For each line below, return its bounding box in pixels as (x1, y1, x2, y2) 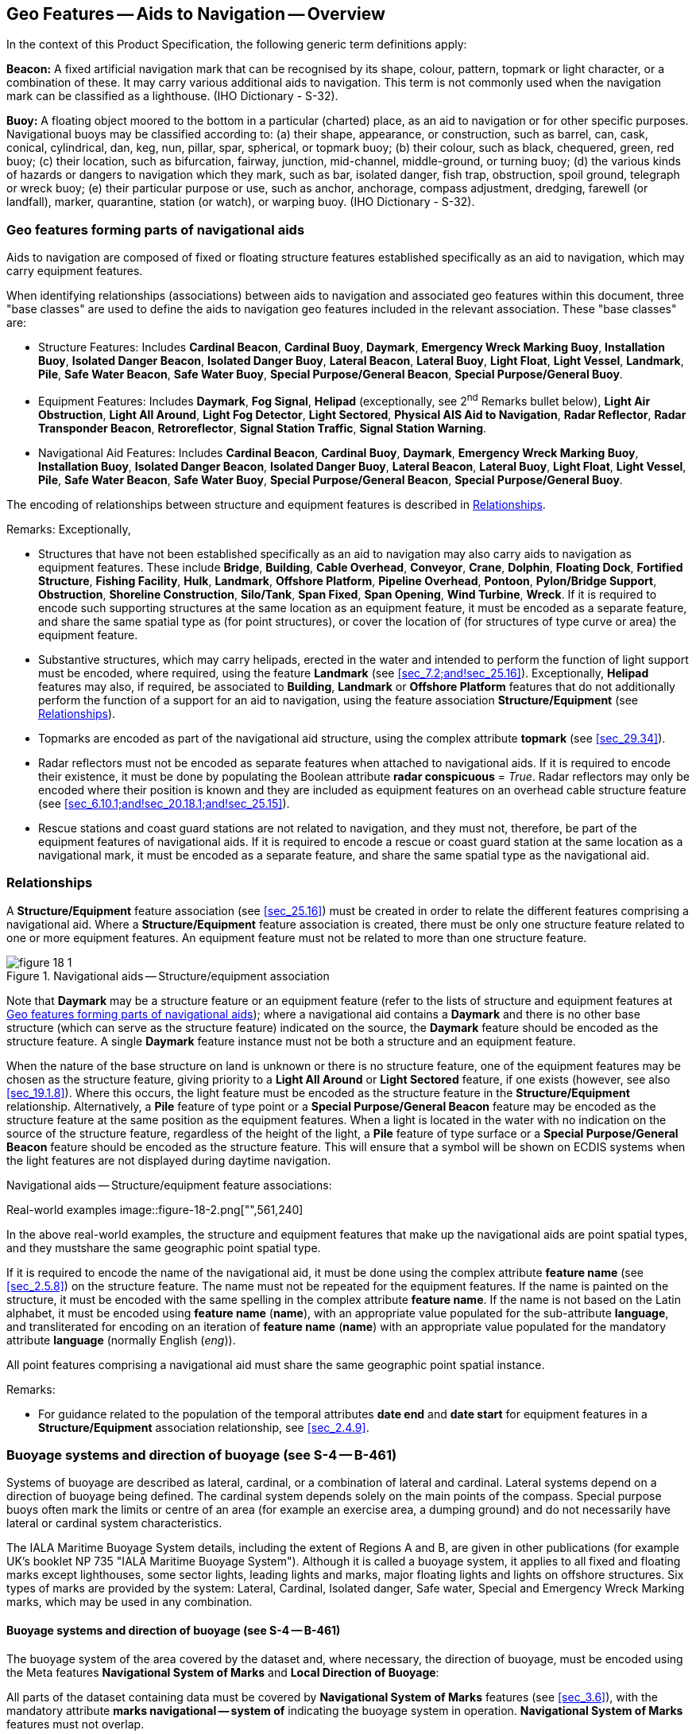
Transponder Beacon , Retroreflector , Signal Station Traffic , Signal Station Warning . (38, 421, 487, 435)
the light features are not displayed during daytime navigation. (6, 1153, 331, 1167)
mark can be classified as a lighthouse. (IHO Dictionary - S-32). (6, 89, 338, 103)
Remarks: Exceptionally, (6, 522, 131, 536)
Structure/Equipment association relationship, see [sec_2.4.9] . (38, 1420, 369, 1434)
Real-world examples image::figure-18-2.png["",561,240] (6, 1202, 304, 1216)
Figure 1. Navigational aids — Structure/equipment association (6, 968, 330, 983)
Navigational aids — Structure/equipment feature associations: (6, 1177, 332, 1192)
